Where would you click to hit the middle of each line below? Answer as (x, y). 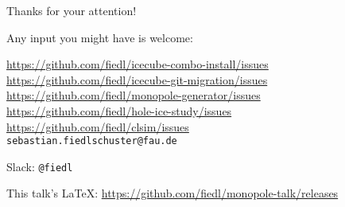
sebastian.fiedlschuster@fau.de (92, 141)
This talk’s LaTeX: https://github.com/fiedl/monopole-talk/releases (172, 193)
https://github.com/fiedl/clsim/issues (98, 126)
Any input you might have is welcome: (100, 37)
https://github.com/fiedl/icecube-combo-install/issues (138, 64)
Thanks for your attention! (72, 10)
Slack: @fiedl (40, 166)
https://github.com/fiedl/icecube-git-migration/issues (137, 79)
